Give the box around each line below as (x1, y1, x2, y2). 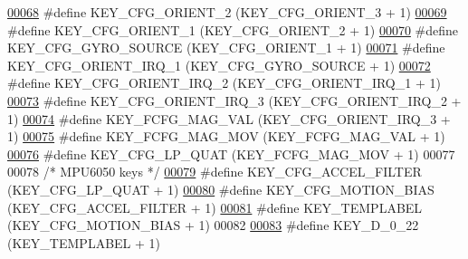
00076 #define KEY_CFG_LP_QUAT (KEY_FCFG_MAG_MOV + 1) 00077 (7, 144, 455, 163)
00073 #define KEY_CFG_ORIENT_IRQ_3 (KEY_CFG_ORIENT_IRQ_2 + (7, 91, 462, 110)
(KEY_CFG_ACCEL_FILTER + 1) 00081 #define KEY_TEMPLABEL (7, 197, 423, 216)
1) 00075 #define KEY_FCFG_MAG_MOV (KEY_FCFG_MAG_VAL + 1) (7, 127, 445, 146)
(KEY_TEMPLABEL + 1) (7, 233, 160, 252)
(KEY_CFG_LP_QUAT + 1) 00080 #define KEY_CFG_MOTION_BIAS (7, 179, 435, 198)
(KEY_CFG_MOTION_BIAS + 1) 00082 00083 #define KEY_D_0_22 (7, 216, 419, 235)
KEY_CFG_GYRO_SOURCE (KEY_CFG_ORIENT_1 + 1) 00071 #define (7, 38, 445, 57)
